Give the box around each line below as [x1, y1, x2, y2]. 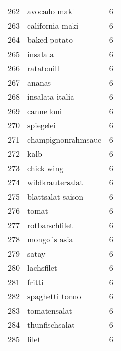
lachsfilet [27, 262, 57, 273]
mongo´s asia [27, 234, 73, 245]
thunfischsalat [27, 319, 75, 330]
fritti [27, 276, 44, 288]
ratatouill [27, 62, 59, 74]
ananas [27, 77, 51, 88]
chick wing [27, 162, 64, 174]
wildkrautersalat [27, 176, 83, 188]
